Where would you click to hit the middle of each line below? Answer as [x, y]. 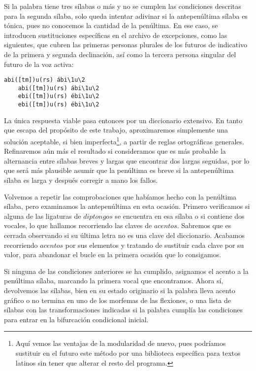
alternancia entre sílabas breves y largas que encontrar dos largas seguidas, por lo [127, 160]
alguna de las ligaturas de [43, 216]
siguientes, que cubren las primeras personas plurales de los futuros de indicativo [126, 45]
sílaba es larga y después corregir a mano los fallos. [81, 180]
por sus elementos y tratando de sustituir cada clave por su [155, 245]
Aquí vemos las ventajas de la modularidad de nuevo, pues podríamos [121, 343]
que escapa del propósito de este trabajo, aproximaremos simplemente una [116, 130]
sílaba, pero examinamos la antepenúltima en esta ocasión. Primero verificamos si [127, 206]
